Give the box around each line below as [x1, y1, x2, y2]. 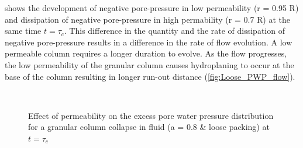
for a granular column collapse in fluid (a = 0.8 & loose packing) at [28, 121, 270, 133]
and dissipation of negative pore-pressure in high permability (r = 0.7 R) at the [5, 13, 291, 25]
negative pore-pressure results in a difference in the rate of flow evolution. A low [5, 36, 292, 48]
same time [5, 24, 42, 37]
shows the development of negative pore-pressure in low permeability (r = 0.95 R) [5, 2, 299, 13]
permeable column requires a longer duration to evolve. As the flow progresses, [5, 47, 287, 59]
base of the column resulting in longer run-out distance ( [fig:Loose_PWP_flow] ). [5, 70, 295, 82]
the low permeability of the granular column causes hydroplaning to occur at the [5, 58, 294, 71]
